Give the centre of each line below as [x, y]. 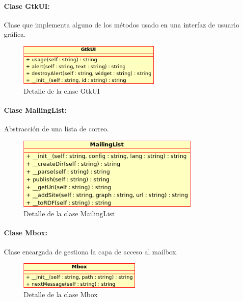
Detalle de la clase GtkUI [62, 91]
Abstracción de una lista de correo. [56, 129]
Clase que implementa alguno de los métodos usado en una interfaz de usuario [122, 24]
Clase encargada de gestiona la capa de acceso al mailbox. [91, 251]
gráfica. [15, 34]
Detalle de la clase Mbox [61, 294]
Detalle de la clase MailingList [69, 213]
